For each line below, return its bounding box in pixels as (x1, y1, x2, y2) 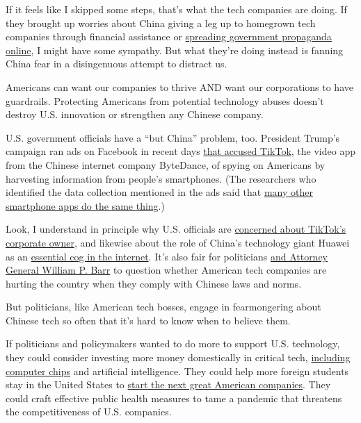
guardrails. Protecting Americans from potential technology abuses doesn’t (6, 93, 324, 108)
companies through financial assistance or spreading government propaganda (6, 29, 332, 44)
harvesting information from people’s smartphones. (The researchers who (6, 171, 316, 185)
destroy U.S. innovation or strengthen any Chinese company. (6, 107, 264, 122)
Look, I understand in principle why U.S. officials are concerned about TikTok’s (6, 222, 346, 236)
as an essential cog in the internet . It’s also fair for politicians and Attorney (6, 249, 328, 263)
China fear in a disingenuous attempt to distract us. (6, 56, 227, 71)
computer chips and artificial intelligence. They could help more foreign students (6, 363, 349, 378)
